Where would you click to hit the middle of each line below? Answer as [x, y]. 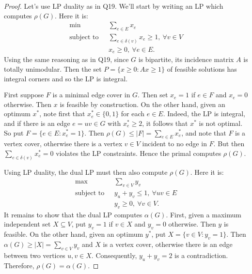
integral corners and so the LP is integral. [66, 78]
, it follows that [165, 123]
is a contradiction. [201, 255]
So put [14, 132]
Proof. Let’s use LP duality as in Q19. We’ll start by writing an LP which [114, 6]
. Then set [153, 95]
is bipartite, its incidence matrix [186, 59]
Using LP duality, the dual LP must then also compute [86, 172]
